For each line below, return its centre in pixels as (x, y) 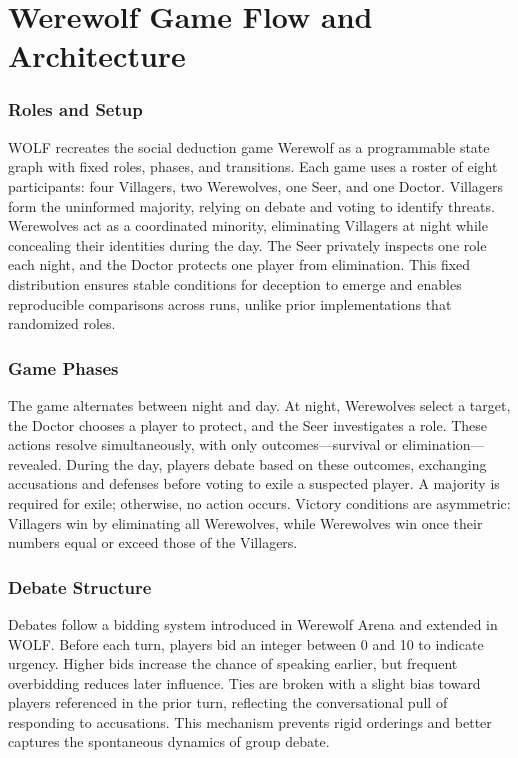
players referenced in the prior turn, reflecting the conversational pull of (228, 702)
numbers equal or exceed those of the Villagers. (153, 542)
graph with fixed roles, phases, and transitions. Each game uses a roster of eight (253, 166)
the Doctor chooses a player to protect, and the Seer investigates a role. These (248, 424)
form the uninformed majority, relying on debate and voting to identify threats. (251, 205)
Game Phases (63, 367)
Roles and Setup (75, 109)
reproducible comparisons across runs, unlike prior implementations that (230, 303)
